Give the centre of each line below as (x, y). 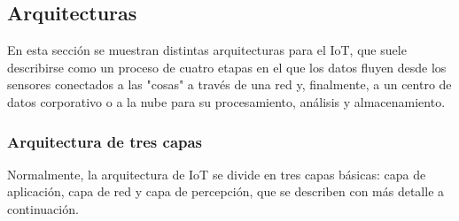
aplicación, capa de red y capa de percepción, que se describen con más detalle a (226, 191)
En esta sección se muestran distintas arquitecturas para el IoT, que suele (207, 50)
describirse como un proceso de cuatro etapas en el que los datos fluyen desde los (227, 67)
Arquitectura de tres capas (105, 141)
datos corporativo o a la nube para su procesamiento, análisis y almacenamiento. (226, 101)
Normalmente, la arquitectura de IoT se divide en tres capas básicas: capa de (217, 174)
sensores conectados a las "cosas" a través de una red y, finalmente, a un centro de (229, 84)
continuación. (43, 208)
